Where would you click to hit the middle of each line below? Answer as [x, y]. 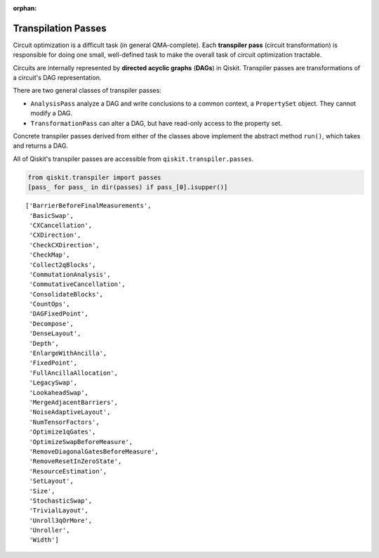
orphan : [25, 8]
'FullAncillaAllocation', [74, 373]
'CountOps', [49, 304]
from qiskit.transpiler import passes [94, 177]
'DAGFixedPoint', [59, 314]
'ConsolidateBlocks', [66, 294]
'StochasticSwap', [61, 500]
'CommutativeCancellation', [77, 284]
